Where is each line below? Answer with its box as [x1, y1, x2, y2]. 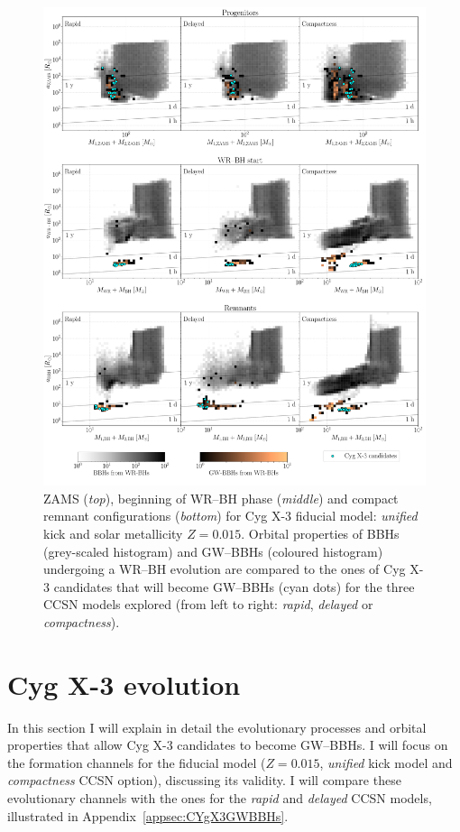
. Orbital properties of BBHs [241, 523, 400, 542]
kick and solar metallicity [43, 523, 183, 542]
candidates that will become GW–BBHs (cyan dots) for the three [53, 577, 415, 596]
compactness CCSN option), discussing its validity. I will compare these [7, 771, 401, 790]
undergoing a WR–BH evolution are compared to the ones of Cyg [43, 559, 406, 578]
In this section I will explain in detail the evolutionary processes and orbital [7, 717, 427, 736]
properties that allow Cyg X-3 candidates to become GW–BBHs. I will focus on [7, 735, 448, 754]
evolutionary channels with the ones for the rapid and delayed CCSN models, [7, 788, 432, 807]
